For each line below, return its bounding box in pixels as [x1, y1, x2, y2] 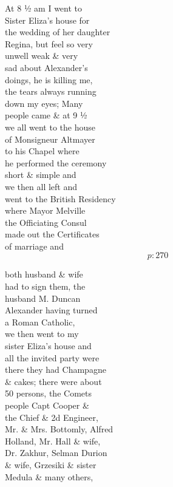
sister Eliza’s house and [5, 339, 92, 352]
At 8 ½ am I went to [5, 2, 83, 14]
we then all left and [5, 180, 77, 192]
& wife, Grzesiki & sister [5, 458, 97, 471]
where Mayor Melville [5, 204, 86, 217]
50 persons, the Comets [5, 387, 92, 400]
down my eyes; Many [5, 97, 83, 109]
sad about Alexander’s [5, 61, 88, 73]
